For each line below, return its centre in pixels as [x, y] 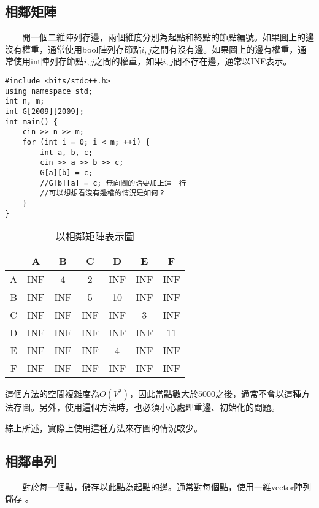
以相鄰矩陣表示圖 [95, 237]
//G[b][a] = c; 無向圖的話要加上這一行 [113, 183]
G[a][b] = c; [67, 172]
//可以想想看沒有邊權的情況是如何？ [103, 193]
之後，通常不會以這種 [259, 394]
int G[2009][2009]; [44, 111]
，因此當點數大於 [164, 394]
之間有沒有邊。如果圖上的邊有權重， [225, 49]
